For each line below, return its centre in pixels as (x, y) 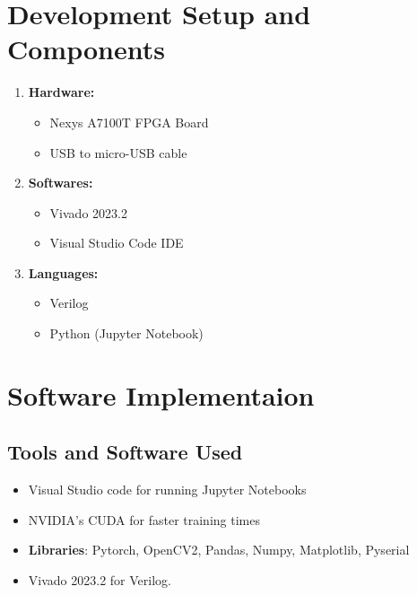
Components (86, 49)
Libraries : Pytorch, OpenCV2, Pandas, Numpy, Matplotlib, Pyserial (219, 550)
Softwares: (61, 183)
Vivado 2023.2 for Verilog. (100, 580)
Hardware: (61, 92)
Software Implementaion (161, 394)
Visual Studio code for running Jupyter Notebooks (167, 490)
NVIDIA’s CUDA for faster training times (144, 519)
